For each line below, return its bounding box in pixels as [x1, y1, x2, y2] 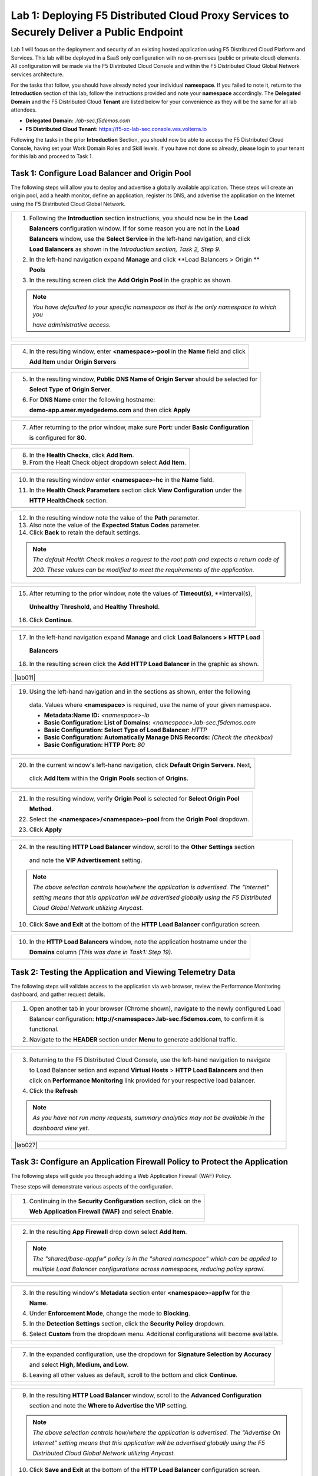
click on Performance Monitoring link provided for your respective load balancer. [29, 1076, 256, 1085]
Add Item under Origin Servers [29, 358, 117, 366]
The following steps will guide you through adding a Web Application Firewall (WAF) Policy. [11, 1172, 232, 1179]
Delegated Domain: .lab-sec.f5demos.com [25, 117, 131, 124]
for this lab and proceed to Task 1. [11, 153, 94, 160]
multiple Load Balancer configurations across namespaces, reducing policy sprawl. [32, 1265, 266, 1273]
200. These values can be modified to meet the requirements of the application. [32, 566, 254, 574]
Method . [29, 805, 54, 813]
